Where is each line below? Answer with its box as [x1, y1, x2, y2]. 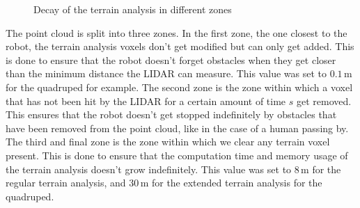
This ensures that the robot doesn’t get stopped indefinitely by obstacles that [6, 107, 337, 122]
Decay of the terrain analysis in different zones [33, 2, 232, 16]
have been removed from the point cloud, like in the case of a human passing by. [6, 120, 349, 135]
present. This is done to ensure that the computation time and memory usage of [6, 147, 348, 162]
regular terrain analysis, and [6, 175, 126, 190]
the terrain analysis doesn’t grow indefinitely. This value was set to [6, 161, 292, 176]
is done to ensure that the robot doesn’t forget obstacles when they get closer [6, 52, 336, 67]
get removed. [296, 93, 352, 108]
